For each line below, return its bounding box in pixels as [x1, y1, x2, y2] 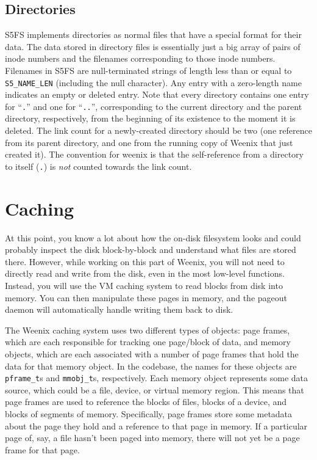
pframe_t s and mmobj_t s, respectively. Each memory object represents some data [5, 371, 308, 384]
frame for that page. [5, 443, 80, 456]
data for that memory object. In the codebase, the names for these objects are [5, 359, 297, 372]
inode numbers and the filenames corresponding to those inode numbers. [5, 52, 276, 65]
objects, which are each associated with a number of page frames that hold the [5, 347, 299, 360]
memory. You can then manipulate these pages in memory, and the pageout [5, 291, 288, 304]
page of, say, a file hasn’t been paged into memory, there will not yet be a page [5, 431, 300, 444]
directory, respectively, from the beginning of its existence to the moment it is [5, 112, 296, 125]
